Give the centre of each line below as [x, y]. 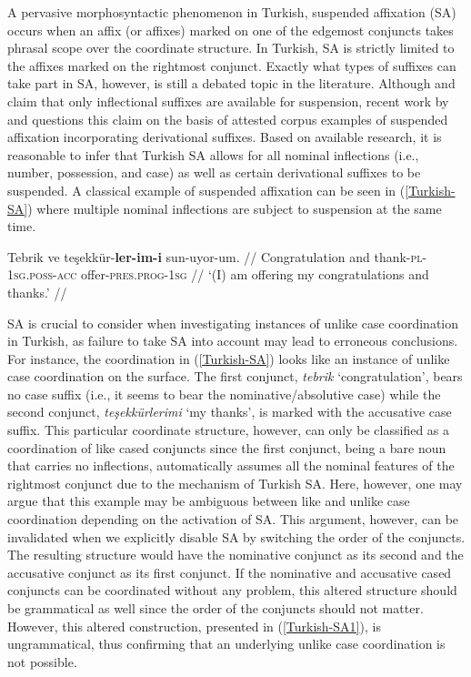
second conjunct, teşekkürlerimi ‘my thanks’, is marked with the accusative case [230, 412]
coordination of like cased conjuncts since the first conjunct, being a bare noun [227, 447]
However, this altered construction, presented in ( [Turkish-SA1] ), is [194, 626]
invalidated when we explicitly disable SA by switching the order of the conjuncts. [236, 536]
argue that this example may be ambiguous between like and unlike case [209, 501]
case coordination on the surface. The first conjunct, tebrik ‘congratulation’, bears [235, 376]
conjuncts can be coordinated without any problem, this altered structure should [232, 590]
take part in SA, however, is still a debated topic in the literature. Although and [231, 83]
